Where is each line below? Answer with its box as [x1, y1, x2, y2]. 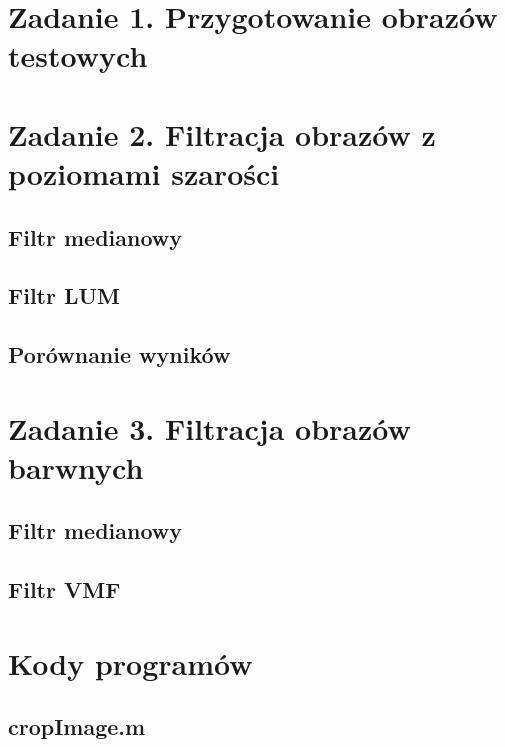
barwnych [8, 446, 144, 487]
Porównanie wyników [8, 339, 231, 370]
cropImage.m [8, 711, 146, 742]
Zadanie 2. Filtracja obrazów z [8, 113, 436, 154]
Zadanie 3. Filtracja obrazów [8, 407, 411, 448]
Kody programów [8, 642, 253, 683]
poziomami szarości [8, 152, 280, 193]
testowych [8, 35, 148, 76]
